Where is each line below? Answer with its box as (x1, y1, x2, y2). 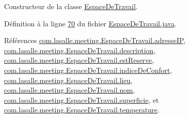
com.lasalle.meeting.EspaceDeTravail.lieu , (4, 74, 133, 85)
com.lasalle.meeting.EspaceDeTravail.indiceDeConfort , (4, 64, 172, 75)
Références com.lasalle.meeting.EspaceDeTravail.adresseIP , (4, 35, 185, 46)
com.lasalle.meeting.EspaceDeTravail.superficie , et (4, 94, 159, 105)
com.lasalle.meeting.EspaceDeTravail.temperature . (4, 104, 160, 115)
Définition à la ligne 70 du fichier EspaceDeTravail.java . (4, 18, 177, 28)
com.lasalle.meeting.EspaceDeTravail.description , (4, 45, 156, 55)
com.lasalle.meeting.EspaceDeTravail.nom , (4, 85, 135, 95)
